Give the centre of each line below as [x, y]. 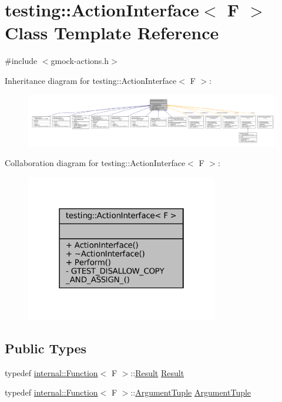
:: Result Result [157, 372]
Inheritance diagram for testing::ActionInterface [91, 80]
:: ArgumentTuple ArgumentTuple [191, 392]
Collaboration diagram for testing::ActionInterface [95, 163]
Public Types [46, 348]
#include [21, 61]
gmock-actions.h [80, 61]
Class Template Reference [112, 33]
